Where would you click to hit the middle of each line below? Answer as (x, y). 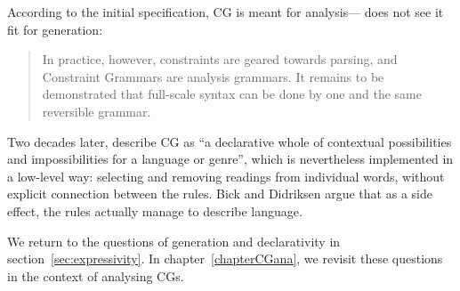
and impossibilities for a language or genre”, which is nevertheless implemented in (230, 159)
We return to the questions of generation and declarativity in (174, 241)
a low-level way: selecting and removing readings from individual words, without (226, 176)
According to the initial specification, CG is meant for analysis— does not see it (226, 12)
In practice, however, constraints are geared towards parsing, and (220, 59)
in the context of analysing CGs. (96, 275)
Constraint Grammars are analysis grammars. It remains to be (213, 76)
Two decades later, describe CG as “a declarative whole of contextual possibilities (230, 141)
